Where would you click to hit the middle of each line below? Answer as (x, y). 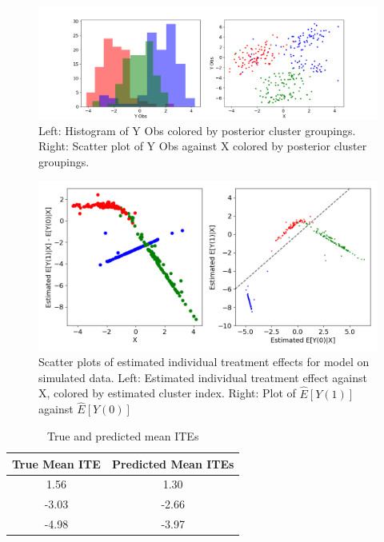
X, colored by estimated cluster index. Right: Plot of (167, 393)
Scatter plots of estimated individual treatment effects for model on (204, 362)
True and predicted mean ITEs (123, 435)
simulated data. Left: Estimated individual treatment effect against (203, 377)
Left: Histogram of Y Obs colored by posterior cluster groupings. (197, 130)
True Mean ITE (56, 463)
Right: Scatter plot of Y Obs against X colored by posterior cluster (203, 146)
